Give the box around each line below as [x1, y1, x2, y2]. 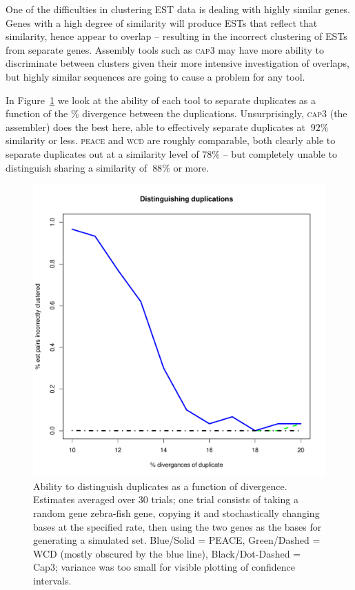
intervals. [33, 573, 72, 587]
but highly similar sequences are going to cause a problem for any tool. [6, 69, 305, 83]
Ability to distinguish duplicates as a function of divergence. [33, 478, 287, 493]
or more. [173, 160, 209, 174]
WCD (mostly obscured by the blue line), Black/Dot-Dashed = [33, 546, 301, 560]
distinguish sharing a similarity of [6, 160, 148, 174]
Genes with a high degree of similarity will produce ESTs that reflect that [6, 15, 318, 30]
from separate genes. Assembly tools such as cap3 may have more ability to [6, 42, 324, 57]
